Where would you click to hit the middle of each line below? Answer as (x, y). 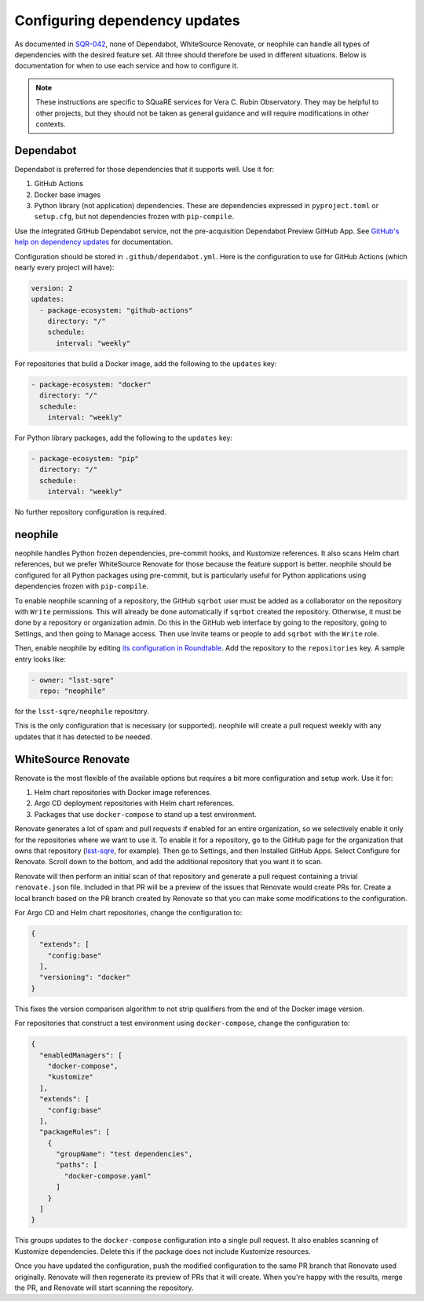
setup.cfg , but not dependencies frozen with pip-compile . (134, 217)
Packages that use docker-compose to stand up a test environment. (145, 814)
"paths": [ (77, 1165)
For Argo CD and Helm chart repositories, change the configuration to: (128, 912)
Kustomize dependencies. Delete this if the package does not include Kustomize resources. (163, 1251)
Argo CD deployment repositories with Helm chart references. (134, 803)
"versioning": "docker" (85, 977)
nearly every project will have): (64, 267)
